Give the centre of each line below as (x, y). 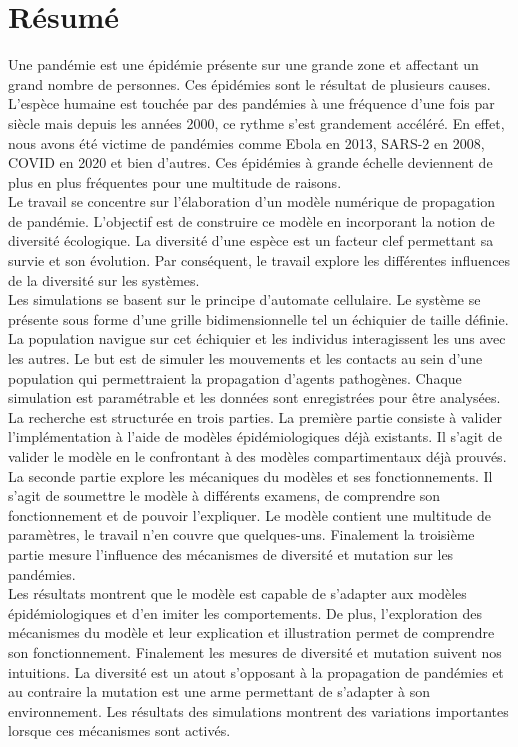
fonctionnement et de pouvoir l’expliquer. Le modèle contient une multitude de (249, 514)
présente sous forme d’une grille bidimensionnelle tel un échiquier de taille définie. (258, 318)
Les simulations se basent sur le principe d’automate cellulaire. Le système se (244, 299)
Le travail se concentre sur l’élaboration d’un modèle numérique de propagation (252, 201)
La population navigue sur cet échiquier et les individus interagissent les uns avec (257, 338)
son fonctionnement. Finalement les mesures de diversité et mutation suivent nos (255, 651)
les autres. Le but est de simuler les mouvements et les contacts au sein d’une (245, 358)
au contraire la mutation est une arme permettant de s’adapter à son (219, 691)
